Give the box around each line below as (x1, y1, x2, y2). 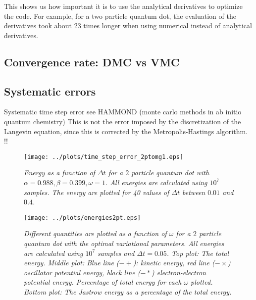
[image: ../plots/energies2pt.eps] (24, 214, 141, 221)
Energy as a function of (24, 167, 95, 178)
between (182, 187, 205, 197)
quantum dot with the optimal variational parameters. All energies (24, 238, 224, 249)
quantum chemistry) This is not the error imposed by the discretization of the (4, 116, 241, 126)
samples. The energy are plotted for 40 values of (24, 187, 169, 197)
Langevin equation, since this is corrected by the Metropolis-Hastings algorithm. (4, 126, 248, 136)
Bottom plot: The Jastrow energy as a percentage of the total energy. (24, 286, 232, 297)
